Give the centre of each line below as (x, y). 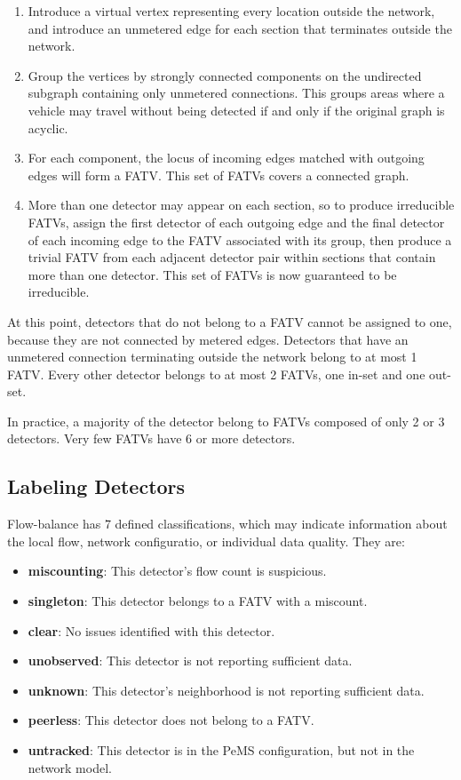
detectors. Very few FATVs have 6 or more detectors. (151, 438)
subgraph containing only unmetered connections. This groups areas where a (236, 93)
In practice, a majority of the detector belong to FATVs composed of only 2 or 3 (226, 421)
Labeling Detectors (96, 486)
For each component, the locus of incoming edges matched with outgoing (226, 158)
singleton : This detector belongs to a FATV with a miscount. (198, 601)
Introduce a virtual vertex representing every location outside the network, (231, 11)
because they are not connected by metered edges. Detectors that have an (208, 339)
